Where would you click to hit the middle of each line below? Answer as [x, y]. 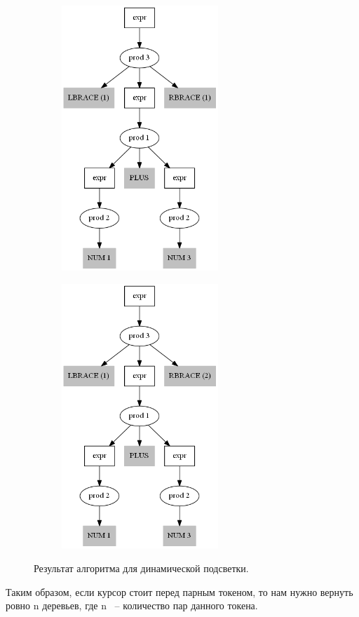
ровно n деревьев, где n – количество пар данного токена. [132, 605]
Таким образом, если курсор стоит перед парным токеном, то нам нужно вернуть [179, 591]
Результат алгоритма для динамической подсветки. [141, 568]
